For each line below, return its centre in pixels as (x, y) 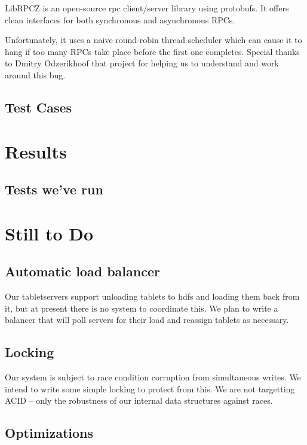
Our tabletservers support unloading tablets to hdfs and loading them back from (152, 296)
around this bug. (35, 74)
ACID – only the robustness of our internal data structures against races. (139, 400)
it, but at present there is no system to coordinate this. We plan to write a (142, 308)
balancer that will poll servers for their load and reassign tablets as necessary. (147, 320)
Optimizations (49, 433)
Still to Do (49, 233)
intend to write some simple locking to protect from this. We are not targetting (150, 388)
